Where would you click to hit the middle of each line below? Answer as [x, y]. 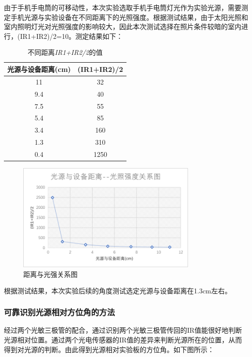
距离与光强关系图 [50, 274]
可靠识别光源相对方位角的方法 [60, 312]
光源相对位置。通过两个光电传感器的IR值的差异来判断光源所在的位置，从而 [123, 340]
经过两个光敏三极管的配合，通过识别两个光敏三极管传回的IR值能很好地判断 [123, 330]
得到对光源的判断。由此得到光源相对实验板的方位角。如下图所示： [109, 349]
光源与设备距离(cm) [39, 69]
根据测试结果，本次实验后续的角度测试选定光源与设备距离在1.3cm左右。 [118, 290]
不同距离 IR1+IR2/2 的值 [65, 52]
